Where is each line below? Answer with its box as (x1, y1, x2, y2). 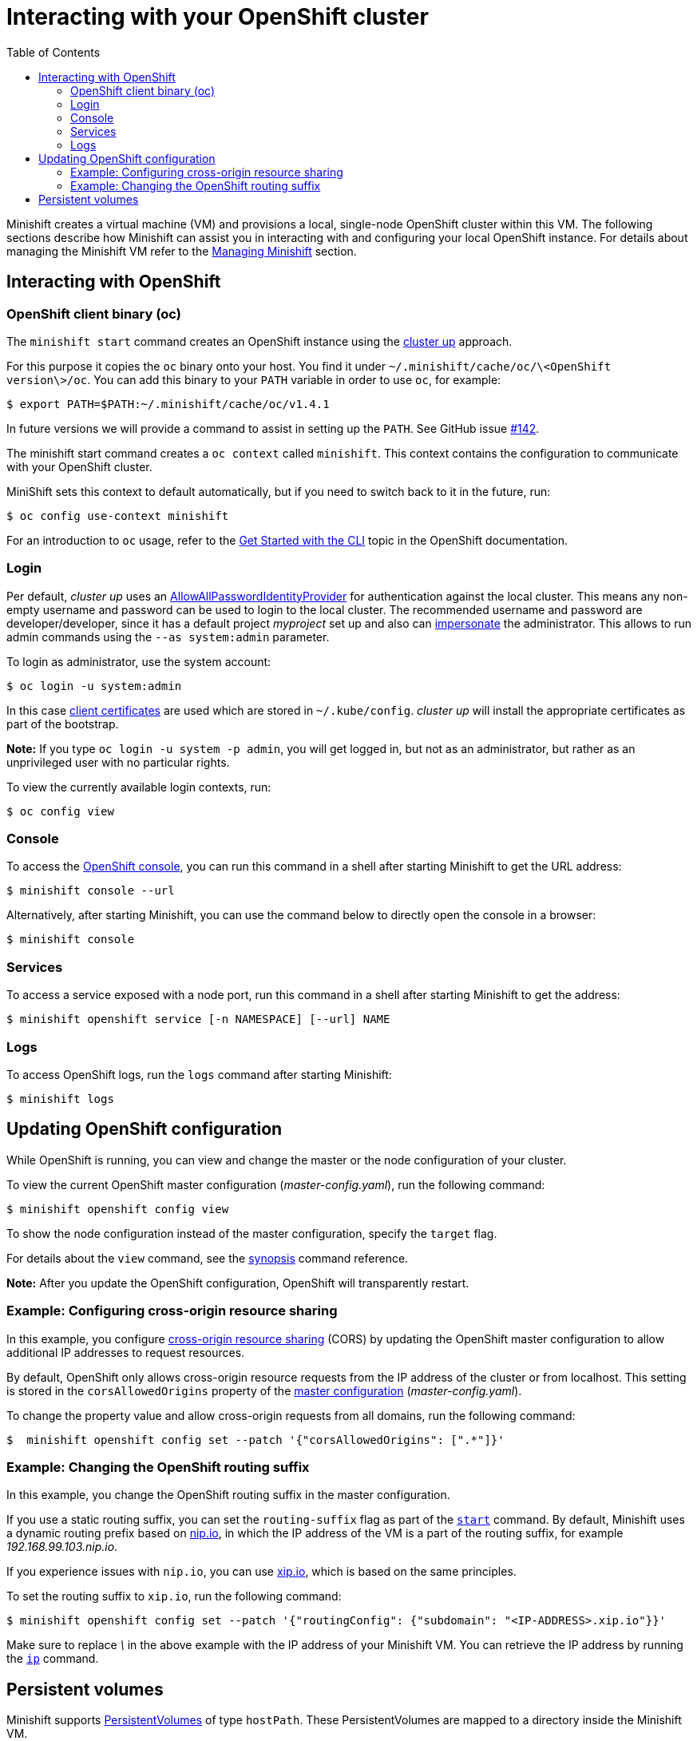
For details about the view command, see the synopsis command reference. (6, 1251, 409, 1265)
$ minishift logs (6, 1092, 114, 1105)
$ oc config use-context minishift (6, 509, 229, 522)
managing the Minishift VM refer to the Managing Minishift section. (6, 244, 357, 258)
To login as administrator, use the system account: (6, 654, 271, 668)
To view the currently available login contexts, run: (6, 779, 271, 794)
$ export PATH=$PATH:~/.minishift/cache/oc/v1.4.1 (6, 397, 330, 410)
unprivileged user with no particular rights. (6, 755, 230, 769)
